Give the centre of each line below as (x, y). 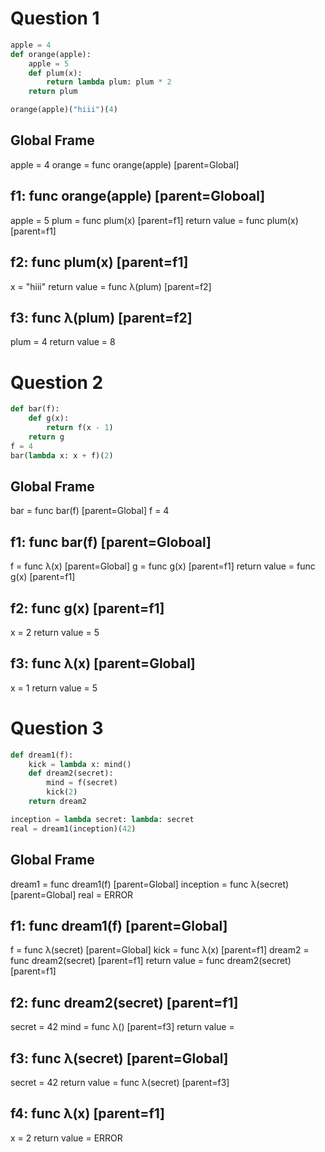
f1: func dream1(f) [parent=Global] (119, 925)
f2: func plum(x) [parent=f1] (99, 262)
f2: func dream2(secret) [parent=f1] (124, 1002)
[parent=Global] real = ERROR (72, 894)
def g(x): (49, 418)
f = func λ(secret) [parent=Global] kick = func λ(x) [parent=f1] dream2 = (160, 950)
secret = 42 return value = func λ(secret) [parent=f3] (120, 1082)
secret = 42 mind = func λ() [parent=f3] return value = (122, 1027)
